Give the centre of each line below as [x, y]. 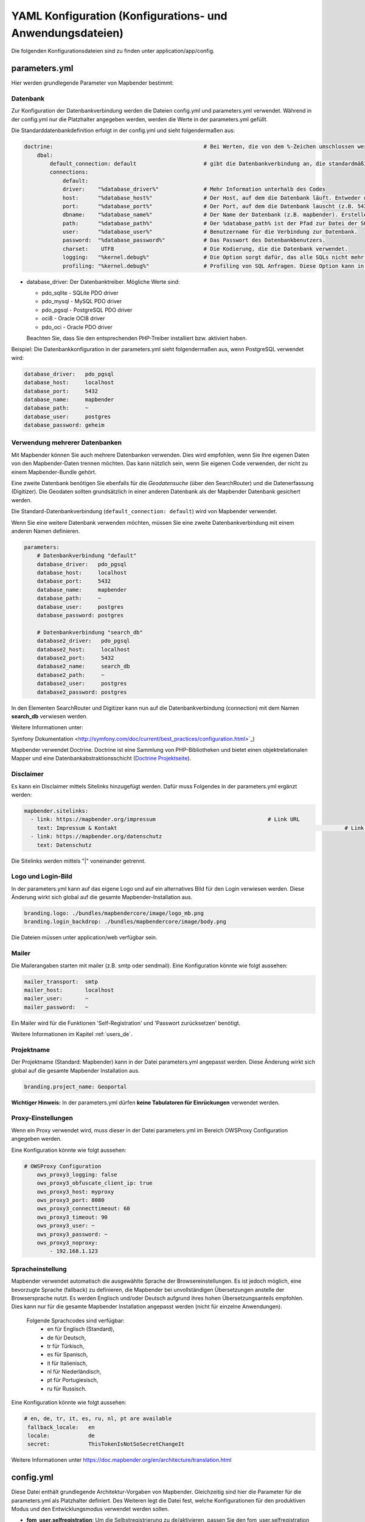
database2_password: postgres [82, 692]
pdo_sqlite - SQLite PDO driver [80, 293]
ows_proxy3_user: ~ [66, 1226]
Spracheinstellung [39, 1269]
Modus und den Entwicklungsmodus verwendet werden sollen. [90, 1509]
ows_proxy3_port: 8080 [71, 1200]
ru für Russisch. [67, 1389]
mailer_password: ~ [56, 1007]
